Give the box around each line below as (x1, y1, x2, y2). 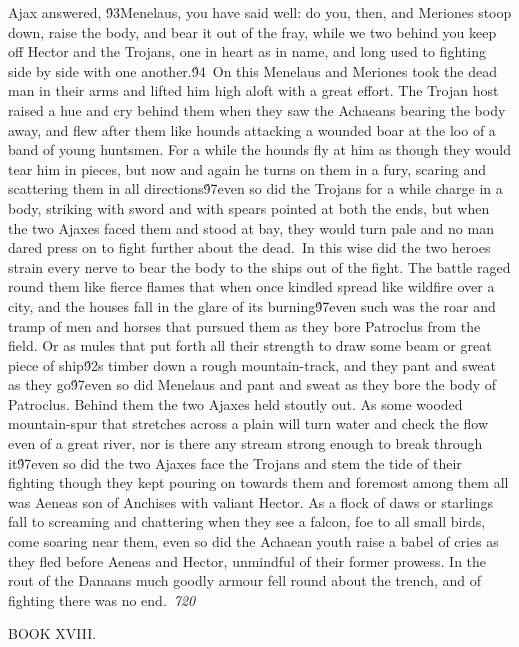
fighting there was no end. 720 (8, 589, 196, 610)
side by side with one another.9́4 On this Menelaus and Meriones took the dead (8, 60, 497, 81)
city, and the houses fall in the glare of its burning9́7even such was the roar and (8, 295, 496, 316)
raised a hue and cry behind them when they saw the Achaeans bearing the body (8, 99, 506, 120)
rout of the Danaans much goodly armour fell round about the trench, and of (8, 570, 482, 591)
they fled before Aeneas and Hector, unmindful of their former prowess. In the (8, 550, 487, 571)
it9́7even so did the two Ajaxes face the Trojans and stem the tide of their (8, 452, 462, 473)
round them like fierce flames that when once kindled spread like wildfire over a (8, 276, 495, 297)
